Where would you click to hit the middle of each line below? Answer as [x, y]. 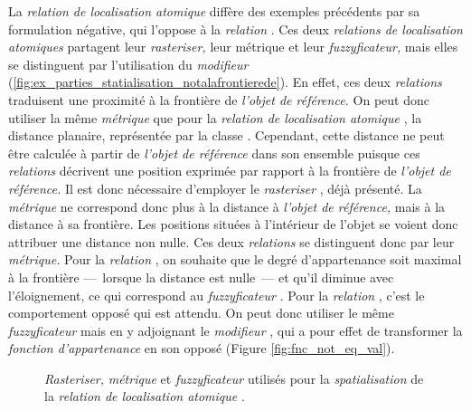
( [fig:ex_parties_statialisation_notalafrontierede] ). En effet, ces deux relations [225, 82]
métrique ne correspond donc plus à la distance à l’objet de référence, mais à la [227, 206]
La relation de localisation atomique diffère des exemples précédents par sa [214, 11]
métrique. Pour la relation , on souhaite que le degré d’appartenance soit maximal [235, 259]
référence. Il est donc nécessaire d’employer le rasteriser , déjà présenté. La [215, 188]
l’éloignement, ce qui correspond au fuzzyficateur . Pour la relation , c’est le [217, 295]
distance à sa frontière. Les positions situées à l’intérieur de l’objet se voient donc [233, 224]
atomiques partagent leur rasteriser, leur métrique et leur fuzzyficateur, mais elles [233, 47]
